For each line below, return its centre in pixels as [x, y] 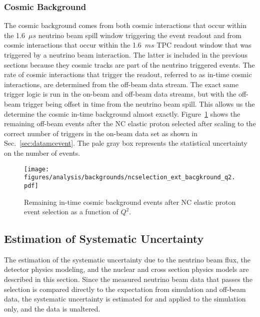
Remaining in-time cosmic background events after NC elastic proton [130, 202]
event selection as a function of [71, 212]
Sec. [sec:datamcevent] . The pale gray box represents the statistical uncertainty [126, 143]
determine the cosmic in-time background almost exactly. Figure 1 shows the [122, 113]
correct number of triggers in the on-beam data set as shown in [101, 133]
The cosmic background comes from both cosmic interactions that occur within [125, 25]
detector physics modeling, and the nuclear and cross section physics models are [126, 269]
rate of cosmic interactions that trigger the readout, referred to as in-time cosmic [128, 74]
